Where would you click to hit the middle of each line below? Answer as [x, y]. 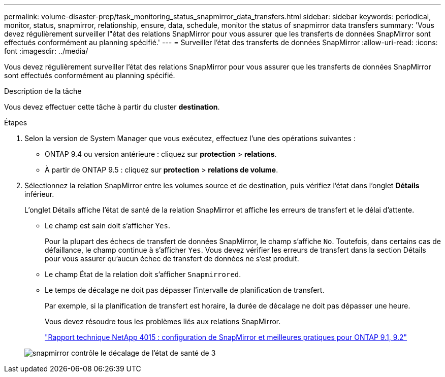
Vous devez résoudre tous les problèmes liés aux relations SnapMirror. [163, 321]
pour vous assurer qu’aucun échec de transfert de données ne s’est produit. [172, 259]
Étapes [16, 123]
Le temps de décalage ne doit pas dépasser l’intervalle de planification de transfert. [185, 290]
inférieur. [39, 194]
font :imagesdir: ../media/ [46, 51]
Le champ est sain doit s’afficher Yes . [108, 226]
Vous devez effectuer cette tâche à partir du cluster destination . [112, 107]
